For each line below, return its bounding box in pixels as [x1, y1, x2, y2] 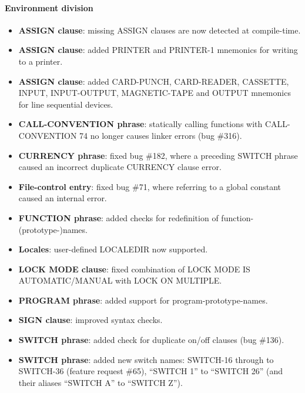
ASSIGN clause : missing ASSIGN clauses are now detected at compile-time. [18, 24, 301, 36]
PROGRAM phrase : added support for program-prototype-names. [18, 294, 268, 306]
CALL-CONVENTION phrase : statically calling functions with [18, 118, 263, 130]
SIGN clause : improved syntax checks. [18, 314, 163, 326]
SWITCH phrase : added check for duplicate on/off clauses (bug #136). [18, 334, 284, 346]
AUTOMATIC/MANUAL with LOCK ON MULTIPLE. [18, 274, 222, 287]
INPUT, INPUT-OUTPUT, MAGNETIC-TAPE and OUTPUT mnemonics [18, 86, 291, 99]
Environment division [5, 1, 93, 14]
